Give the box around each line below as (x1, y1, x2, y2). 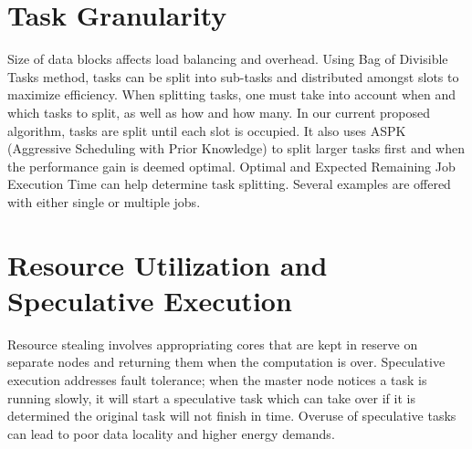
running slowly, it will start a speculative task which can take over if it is (7, 388, 415, 407)
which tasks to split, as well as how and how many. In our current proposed (7, 102, 430, 121)
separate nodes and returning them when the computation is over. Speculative (7, 352, 446, 371)
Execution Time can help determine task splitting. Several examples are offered (7, 174, 451, 193)
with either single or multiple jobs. (7, 192, 201, 211)
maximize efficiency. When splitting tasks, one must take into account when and (7, 85, 456, 104)
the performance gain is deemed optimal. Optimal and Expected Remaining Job (7, 156, 456, 175)
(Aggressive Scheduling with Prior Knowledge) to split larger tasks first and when (7, 139, 466, 158)
